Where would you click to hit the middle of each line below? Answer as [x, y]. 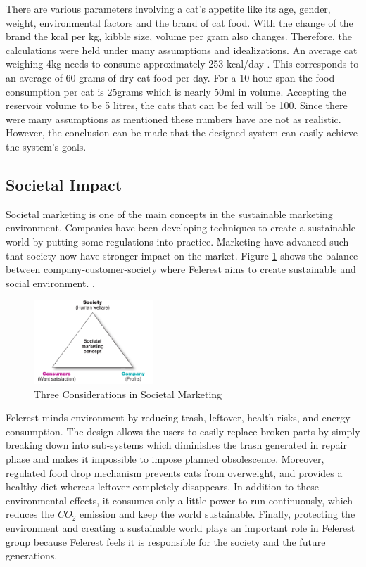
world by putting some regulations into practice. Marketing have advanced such [177, 241]
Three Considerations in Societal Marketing [128, 394]
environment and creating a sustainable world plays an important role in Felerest [181, 528]
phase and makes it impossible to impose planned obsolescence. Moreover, [165, 459]
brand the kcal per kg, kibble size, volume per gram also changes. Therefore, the [179, 36]
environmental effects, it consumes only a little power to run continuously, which [179, 500]
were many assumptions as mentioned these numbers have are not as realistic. [173, 119]
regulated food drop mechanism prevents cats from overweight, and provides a [174, 472]
